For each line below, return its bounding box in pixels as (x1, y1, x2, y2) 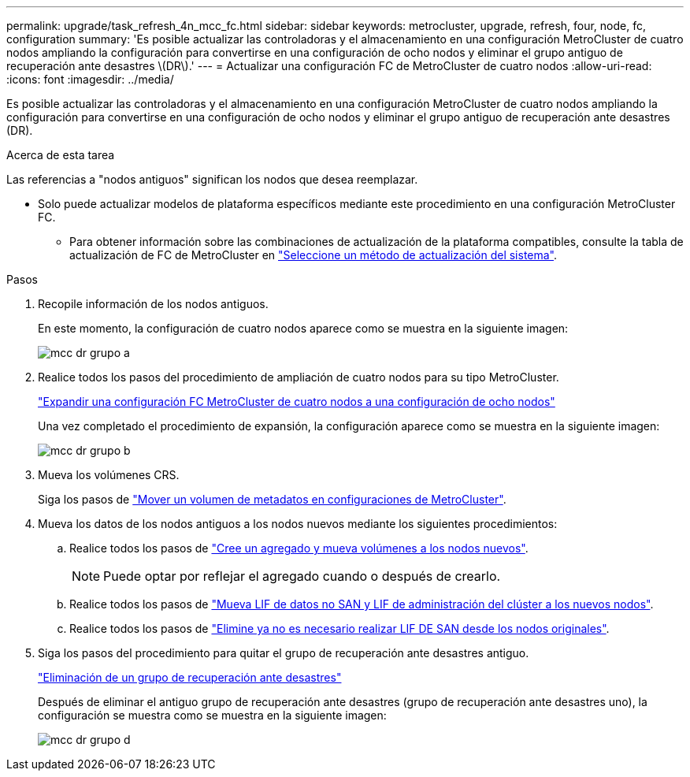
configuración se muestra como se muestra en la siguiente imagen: (38, 708, 387, 722)
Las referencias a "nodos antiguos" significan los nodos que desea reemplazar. (6, 173, 418, 186)
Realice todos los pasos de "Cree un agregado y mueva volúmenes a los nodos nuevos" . (69, 541, 529, 555)
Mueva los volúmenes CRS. (38, 468, 180, 481)
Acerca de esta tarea (6, 148, 115, 162)
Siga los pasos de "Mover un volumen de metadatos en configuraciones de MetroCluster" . (38, 493, 506, 506)
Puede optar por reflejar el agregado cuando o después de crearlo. (103, 568, 501, 584)
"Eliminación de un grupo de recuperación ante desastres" (38, 671, 342, 684)
